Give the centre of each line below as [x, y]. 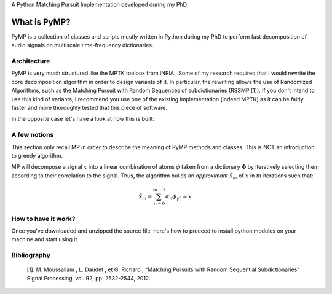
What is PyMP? [41, 22]
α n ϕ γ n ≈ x [178, 197]
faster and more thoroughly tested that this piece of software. [89, 108]
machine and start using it [44, 239]
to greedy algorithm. [37, 155]
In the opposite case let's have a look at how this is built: [83, 119]
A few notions [33, 135]
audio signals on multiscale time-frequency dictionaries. [82, 45]
